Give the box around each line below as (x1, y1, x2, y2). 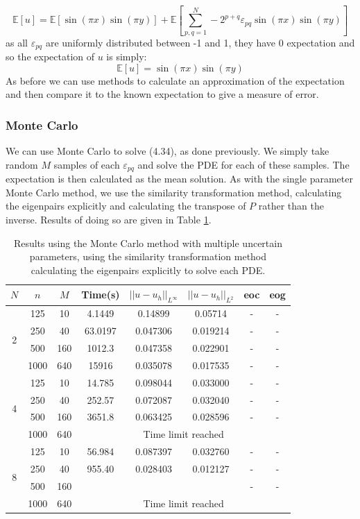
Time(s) (81, 287, 120, 302)
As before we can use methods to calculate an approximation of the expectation (6, 73, 345, 87)
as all (6, 35, 28, 49)
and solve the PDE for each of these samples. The (137, 157, 350, 171)
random (6, 157, 38, 171)
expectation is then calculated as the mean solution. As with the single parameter (6, 171, 353, 186)
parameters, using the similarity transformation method (29, 249, 267, 264)
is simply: (106, 49, 147, 64)
